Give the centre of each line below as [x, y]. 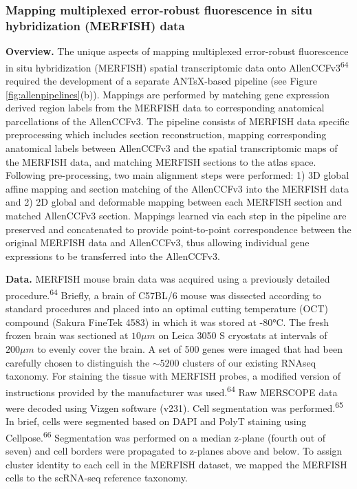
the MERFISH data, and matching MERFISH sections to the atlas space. [161, 161]
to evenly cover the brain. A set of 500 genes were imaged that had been [190, 348]
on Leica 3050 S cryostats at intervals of [243, 335]
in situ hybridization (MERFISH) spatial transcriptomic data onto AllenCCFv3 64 [177, 66]
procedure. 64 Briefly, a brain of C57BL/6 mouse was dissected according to [163, 294]
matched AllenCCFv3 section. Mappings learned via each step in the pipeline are [176, 215]
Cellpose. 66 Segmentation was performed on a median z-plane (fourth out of [166, 436]
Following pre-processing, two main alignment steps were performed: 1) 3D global [177, 175]
